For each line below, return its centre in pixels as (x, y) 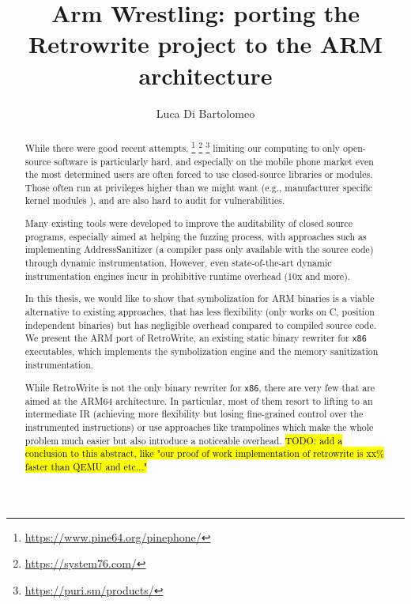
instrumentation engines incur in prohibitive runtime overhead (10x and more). (188, 276)
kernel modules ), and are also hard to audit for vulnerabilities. (155, 200)
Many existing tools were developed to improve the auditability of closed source (189, 223)
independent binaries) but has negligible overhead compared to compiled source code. (201, 325)
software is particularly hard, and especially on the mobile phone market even (214, 161)
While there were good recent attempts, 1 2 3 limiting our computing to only (183, 146)
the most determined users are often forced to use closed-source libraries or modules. (199, 174)
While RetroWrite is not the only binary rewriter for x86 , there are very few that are (200, 387)
